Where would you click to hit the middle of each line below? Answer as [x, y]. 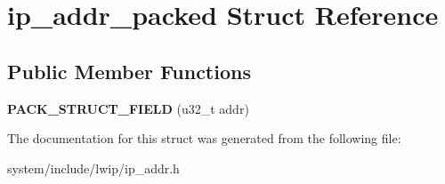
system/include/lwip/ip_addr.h [93, 168]
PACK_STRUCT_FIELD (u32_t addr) [128, 108]
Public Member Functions [129, 71]
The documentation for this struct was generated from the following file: [204, 138]
